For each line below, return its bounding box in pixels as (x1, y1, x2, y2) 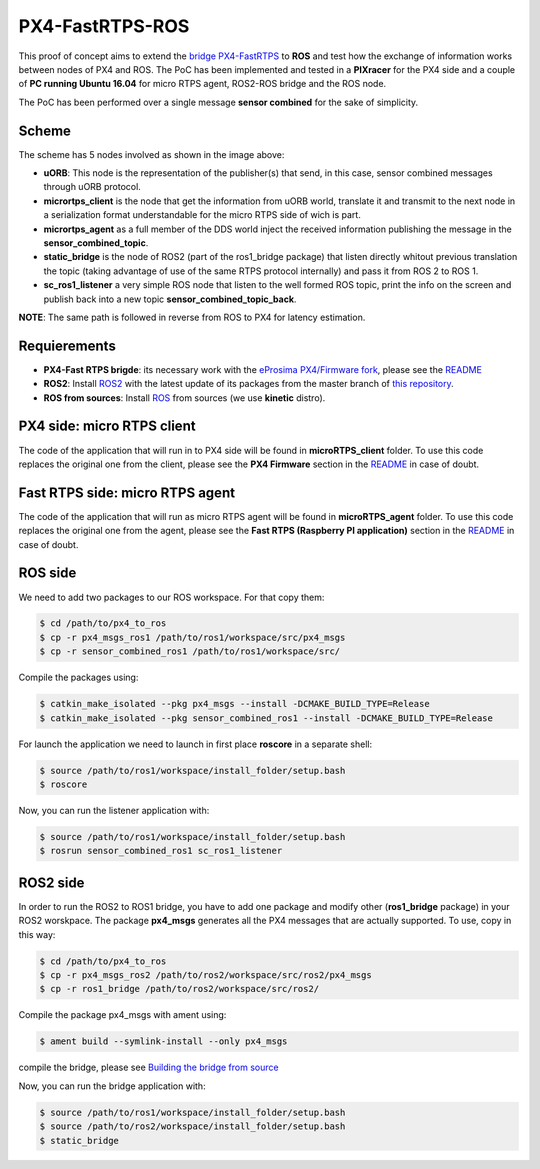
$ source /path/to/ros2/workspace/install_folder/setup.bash (39, 1121, 346, 1132)
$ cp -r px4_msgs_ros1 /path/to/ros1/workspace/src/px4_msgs (39, 631, 346, 643)
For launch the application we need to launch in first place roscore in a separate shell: (18, 738, 373, 750)
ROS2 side (18, 874, 85, 891)
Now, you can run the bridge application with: (18, 1080, 206, 1092)
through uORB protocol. (43, 181, 142, 193)
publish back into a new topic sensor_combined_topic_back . (43, 293, 297, 305)
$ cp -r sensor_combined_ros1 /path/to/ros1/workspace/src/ (39, 646, 341, 657)
